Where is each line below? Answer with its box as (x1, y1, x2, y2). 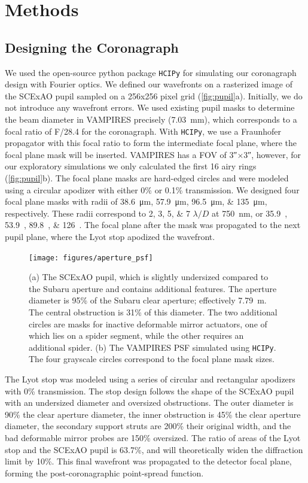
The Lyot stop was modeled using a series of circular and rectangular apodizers (5, 373, 295, 385)
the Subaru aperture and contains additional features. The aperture (29, 282, 277, 294)
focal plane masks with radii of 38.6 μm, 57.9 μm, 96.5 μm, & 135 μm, (5, 195, 267, 208)
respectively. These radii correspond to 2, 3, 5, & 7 (5, 206, 190, 219)
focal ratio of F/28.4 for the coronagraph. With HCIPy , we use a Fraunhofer (5, 124, 281, 137)
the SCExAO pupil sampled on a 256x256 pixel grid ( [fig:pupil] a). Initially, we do (5, 89, 303, 102)
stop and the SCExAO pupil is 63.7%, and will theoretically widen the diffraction (5, 443, 303, 455)
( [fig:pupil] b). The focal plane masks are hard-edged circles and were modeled (5, 172, 289, 184)
